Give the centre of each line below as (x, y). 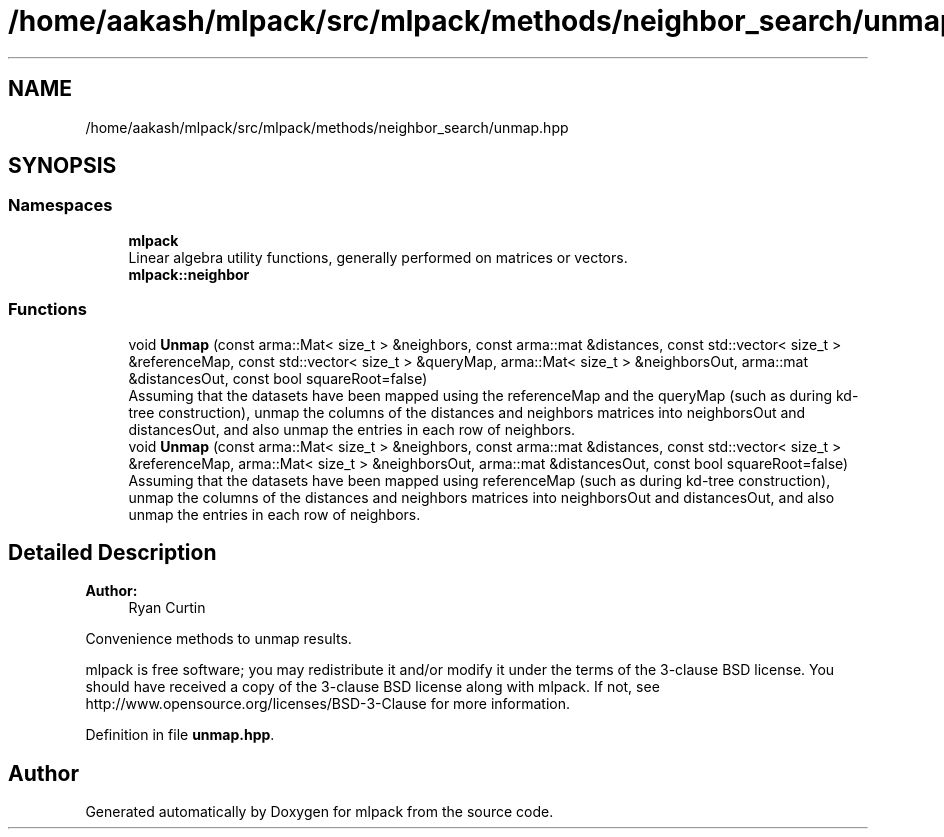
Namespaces (60, 205)
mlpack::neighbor (189, 274)
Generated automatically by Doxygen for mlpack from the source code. (319, 812)
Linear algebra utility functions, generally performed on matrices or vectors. (378, 257)
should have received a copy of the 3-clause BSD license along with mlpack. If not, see (372, 687)
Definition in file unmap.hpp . (180, 735)
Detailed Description (112, 552)
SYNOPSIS (62, 166)
